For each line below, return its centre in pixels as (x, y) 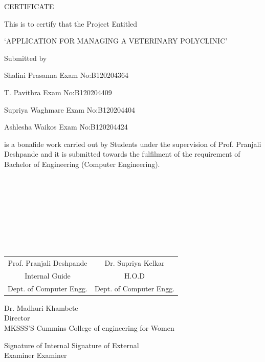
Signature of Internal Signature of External (72, 345)
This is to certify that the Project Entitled (71, 23)
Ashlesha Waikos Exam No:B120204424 (66, 127)
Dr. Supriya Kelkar (135, 263)
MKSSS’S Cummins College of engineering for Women (89, 328)
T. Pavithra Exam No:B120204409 (58, 92)
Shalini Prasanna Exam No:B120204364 (67, 75)
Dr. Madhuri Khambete (41, 307)
